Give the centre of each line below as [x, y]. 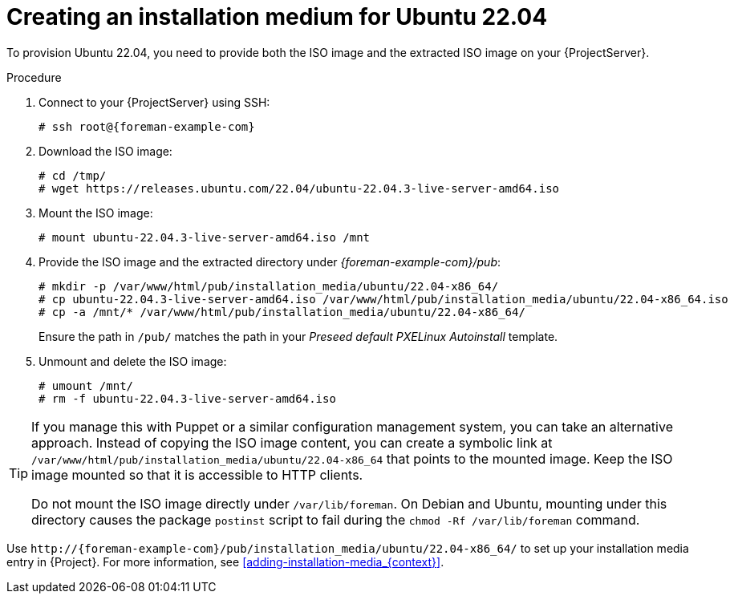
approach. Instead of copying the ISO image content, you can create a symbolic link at [292, 442]
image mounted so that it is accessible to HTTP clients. [197, 474]
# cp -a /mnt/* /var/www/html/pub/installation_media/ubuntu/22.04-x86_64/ [282, 312]
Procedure [34, 77]
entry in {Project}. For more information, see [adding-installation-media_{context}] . [225, 561]
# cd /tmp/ [73, 175]
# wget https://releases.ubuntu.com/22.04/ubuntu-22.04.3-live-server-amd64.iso [299, 188]
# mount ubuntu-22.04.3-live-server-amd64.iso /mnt [205, 237]
